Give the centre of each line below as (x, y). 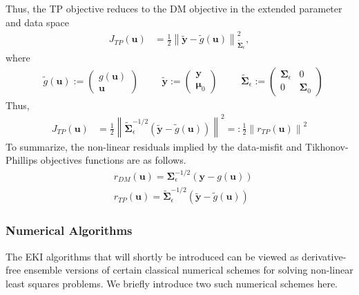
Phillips (22, 160)
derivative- (324, 256)
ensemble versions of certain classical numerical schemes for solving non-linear (188, 270)
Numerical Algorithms (69, 230)
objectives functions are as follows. (113, 160)
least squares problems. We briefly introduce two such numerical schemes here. (172, 283)
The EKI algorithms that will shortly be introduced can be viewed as (152, 256)
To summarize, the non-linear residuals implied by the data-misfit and (154, 146)
